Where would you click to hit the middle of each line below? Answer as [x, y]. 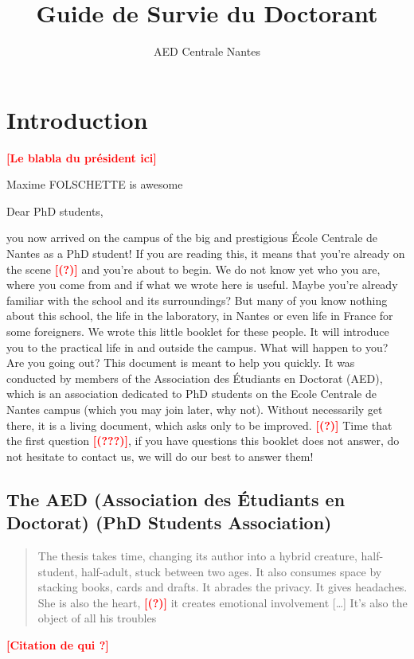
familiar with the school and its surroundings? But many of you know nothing [197, 300]
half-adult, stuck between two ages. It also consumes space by [231, 571]
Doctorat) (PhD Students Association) [169, 523]
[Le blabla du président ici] [82, 157]
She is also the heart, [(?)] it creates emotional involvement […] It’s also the [223, 602]
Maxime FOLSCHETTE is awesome [95, 184]
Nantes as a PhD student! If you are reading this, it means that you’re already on [206, 253]
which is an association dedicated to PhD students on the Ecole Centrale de [191, 394]
